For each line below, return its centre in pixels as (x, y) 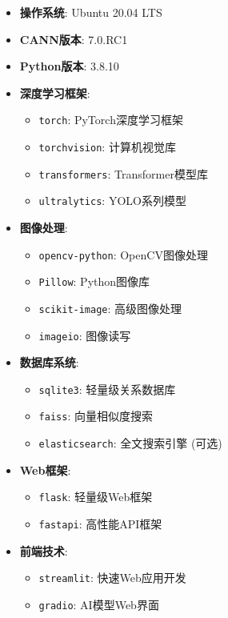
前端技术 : (44, 550)
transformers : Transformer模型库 (123, 173)
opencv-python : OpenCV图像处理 (123, 254)
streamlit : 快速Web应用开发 (112, 578)
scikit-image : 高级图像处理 (110, 308)
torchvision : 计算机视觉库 (107, 147)
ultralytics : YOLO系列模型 (112, 201)
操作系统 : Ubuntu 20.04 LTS (91, 12)
